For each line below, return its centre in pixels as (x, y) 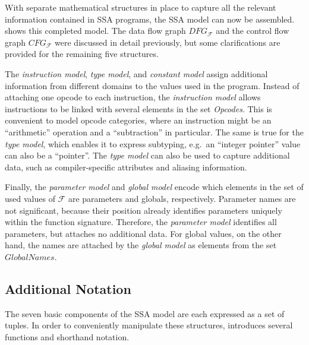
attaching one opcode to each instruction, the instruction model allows (133, 97)
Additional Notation (68, 288)
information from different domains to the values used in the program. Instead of (152, 85)
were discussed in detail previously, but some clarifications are (168, 42)
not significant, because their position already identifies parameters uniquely (144, 210)
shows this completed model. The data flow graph (95, 31)
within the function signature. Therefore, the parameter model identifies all (141, 222)
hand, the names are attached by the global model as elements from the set (141, 245)
